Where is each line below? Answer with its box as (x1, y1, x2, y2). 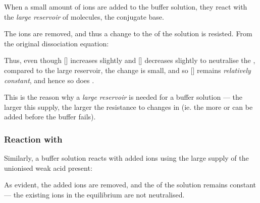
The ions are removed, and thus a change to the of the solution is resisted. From (4, 28, 252, 39)
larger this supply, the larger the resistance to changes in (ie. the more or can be (4, 101, 253, 112)
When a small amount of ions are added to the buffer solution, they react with (4, 2, 247, 12)
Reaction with (4, 132, 63, 145)
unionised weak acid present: (4, 162, 92, 173)
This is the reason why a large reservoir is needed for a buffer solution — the (4, 92, 243, 102)
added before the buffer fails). (4, 111, 96, 122)
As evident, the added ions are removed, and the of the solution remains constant (4, 179, 256, 190)
